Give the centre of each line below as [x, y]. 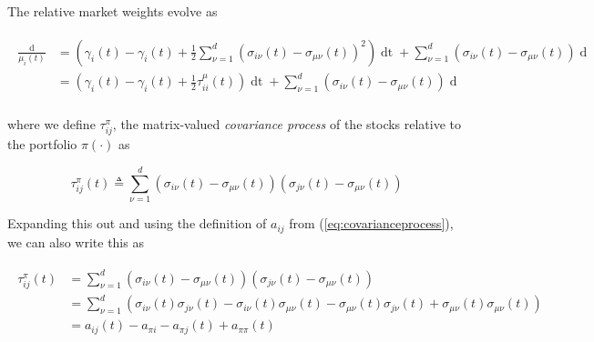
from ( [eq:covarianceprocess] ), [371, 223]
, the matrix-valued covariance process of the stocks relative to [287, 124]
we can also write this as [76, 241]
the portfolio [42, 144]
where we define [51, 124]
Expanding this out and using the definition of [137, 223]
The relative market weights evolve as [113, 11]
